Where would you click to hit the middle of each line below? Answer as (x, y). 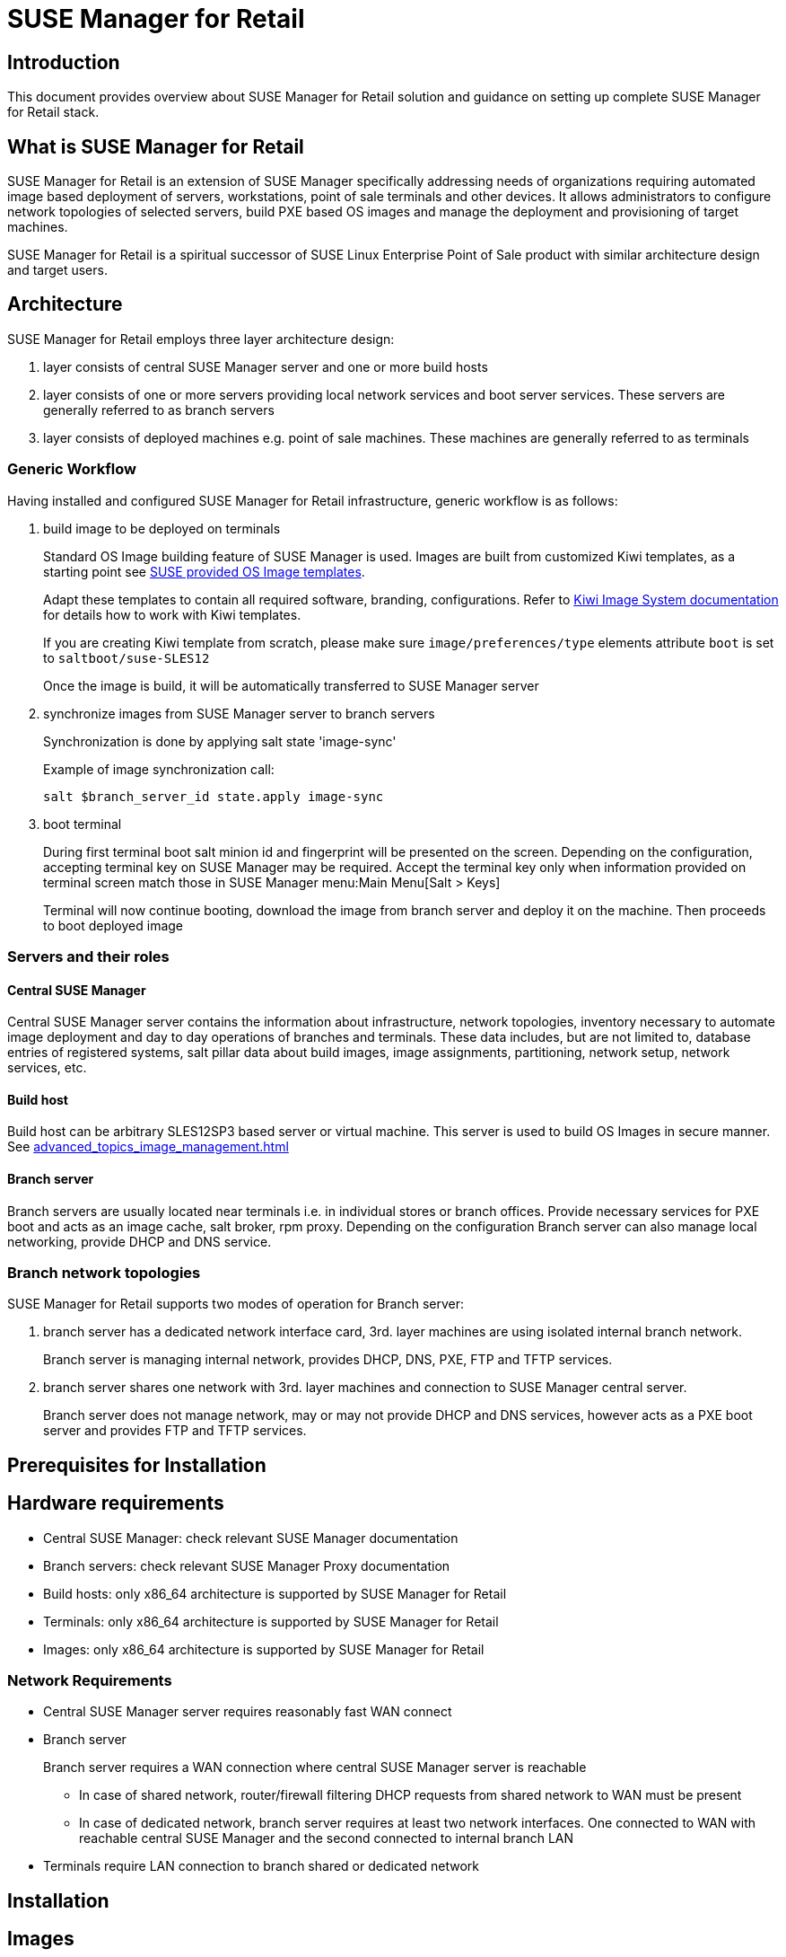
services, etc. (47, 1068)
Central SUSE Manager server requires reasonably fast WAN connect (248, 1712)
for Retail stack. (53, 112)
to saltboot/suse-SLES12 (127, 657)
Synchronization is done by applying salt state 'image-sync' (220, 741)
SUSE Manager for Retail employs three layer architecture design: (201, 339)
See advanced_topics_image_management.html (148, 1147)
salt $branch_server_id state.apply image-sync (214, 796)
